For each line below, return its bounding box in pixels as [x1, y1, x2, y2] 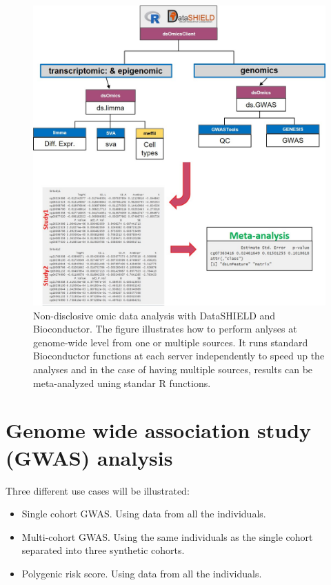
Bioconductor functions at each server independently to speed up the [33, 348, 325, 363]
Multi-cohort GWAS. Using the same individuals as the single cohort [21, 529, 313, 544]
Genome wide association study [6, 416, 312, 444]
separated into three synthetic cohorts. [21, 543, 185, 557]
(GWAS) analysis [6, 443, 173, 471]
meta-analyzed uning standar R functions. [33, 375, 211, 390]
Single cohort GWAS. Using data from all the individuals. [21, 506, 266, 521]
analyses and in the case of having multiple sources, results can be [33, 362, 313, 376]
